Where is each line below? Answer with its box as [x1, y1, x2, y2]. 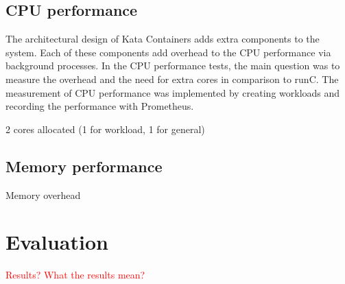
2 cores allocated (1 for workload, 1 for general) [5, 121, 205, 136]
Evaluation [5, 228, 108, 256]
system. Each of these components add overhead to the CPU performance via [5, 45, 331, 59]
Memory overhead [5, 187, 81, 202]
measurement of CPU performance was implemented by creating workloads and [5, 85, 340, 99]
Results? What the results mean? [5, 268, 145, 282]
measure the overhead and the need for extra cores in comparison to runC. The [5, 71, 339, 86]
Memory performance [5, 155, 163, 176]
